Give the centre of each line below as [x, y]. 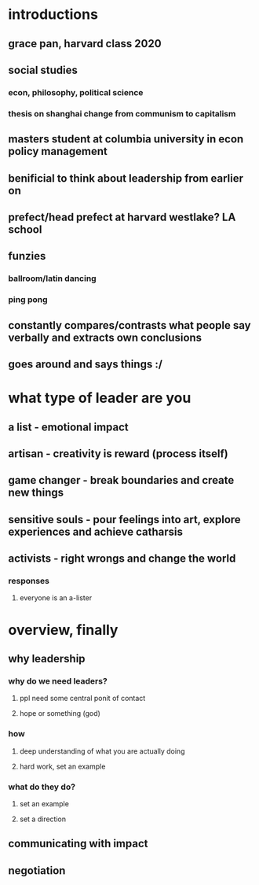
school [25, 229]
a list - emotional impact [69, 427]
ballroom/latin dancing [52, 278]
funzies [27, 256]
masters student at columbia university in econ [126, 139]
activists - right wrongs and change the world [122, 559]
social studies [43, 70]
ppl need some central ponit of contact [82, 699]
